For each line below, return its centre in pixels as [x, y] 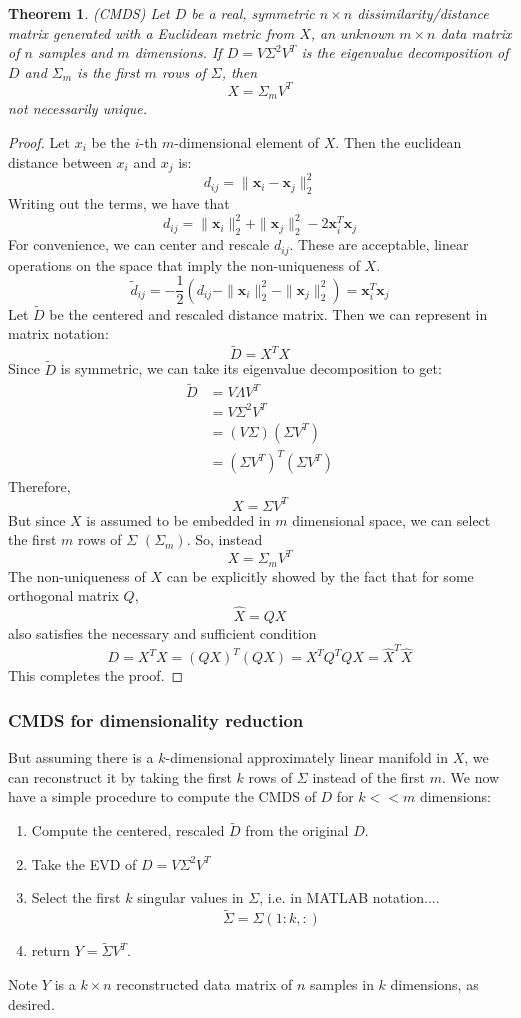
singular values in [190, 897]
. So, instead [224, 539]
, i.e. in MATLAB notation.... [349, 897]
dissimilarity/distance [423, 13]
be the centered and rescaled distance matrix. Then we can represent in [268, 313]
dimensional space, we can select [391, 519]
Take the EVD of [84, 863]
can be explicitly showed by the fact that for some [320, 575]
